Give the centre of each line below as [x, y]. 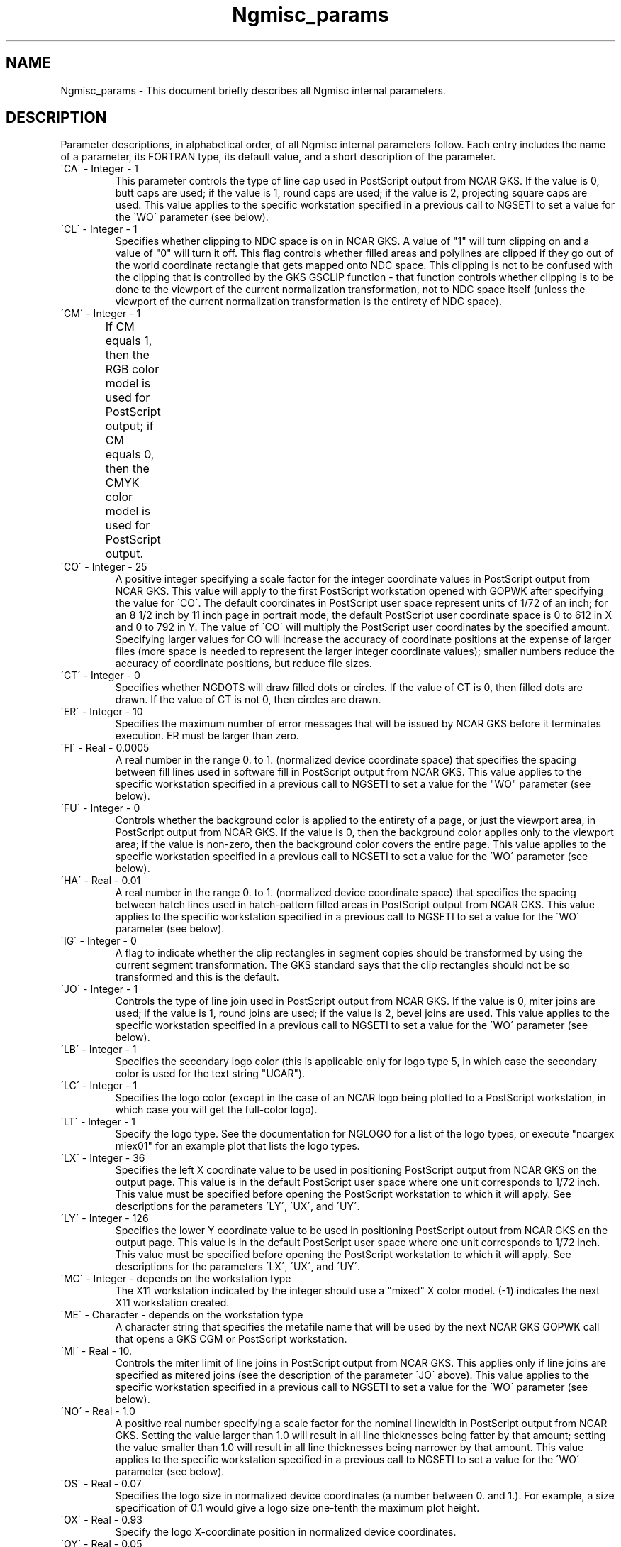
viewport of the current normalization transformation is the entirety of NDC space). [308, 302]
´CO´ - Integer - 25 [104, 567]
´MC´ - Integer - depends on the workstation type [176, 1279]
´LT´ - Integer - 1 [98, 1122]
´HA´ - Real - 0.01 [101, 881]
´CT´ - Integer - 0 [100, 676]
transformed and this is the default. [197, 977]
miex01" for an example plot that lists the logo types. [237, 1146]
